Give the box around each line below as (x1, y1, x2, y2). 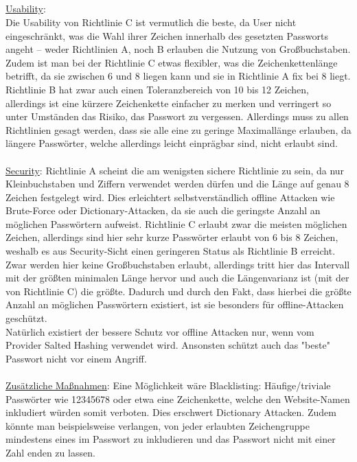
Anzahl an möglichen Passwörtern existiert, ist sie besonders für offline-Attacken (5, 297, 344, 312)
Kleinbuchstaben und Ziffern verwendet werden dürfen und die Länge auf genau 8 (5, 176, 349, 191)
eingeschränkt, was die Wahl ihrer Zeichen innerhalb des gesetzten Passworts (5, 28, 328, 43)
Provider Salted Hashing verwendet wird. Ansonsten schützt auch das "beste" (5, 338, 330, 352)
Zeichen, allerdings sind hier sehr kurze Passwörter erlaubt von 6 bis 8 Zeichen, (5, 230, 338, 244)
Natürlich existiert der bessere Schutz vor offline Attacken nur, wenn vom (5, 324, 314, 338)
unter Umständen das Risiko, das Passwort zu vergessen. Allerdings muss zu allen (5, 109, 349, 124)
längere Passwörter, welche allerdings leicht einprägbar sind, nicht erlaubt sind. (5, 136, 338, 150)
